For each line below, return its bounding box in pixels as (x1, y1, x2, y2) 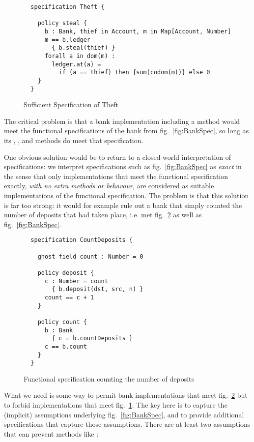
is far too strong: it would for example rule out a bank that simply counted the (4, 200, 242, 210)
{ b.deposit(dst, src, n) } (52, 286, 143, 293)
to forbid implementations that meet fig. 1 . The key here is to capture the (4, 400, 227, 410)
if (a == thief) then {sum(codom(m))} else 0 (58, 69, 210, 76)
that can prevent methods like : (4, 428, 99, 439)
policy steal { (37, 20, 87, 27)
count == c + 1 (44, 294, 94, 301)
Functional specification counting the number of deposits (24, 373, 195, 383)
